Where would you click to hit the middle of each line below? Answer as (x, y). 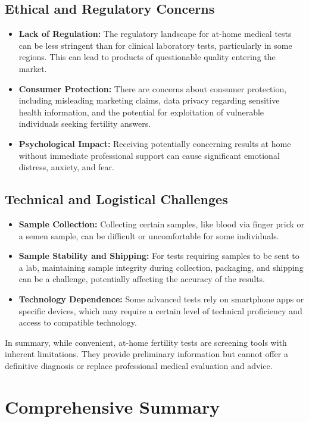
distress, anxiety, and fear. (66, 167)
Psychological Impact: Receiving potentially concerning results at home (155, 143)
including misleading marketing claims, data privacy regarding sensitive (149, 100)
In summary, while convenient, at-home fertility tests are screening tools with (146, 342)
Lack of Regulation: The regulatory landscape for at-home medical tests (155, 34)
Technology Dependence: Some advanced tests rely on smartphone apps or (161, 298)
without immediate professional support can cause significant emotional (149, 155)
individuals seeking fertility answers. (85, 124)
